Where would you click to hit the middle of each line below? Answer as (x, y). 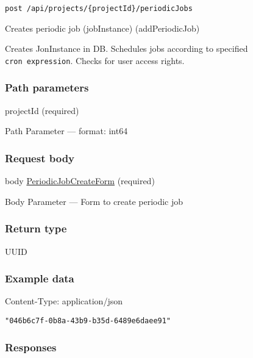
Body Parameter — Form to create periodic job (94, 201)
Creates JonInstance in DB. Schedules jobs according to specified (127, 48)
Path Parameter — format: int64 (66, 131)
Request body (40, 158)
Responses (31, 347)
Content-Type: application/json (64, 301)
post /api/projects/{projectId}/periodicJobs (99, 9)
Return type (36, 228)
